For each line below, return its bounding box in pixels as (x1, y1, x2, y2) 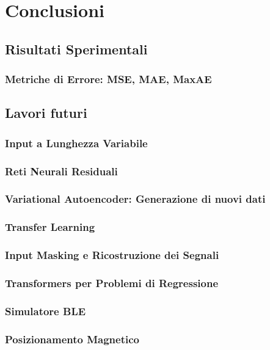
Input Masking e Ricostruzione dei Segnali (5, 247, 219, 263)
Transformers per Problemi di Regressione (5, 275, 219, 290)
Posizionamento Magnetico (5, 331, 139, 346)
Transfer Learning (5, 219, 95, 235)
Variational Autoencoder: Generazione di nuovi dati (5, 191, 266, 206)
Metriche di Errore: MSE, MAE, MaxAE (5, 71, 212, 87)
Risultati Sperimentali (5, 39, 148, 58)
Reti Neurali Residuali (5, 163, 118, 178)
